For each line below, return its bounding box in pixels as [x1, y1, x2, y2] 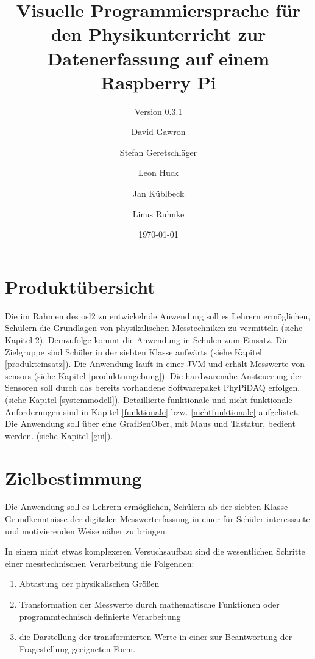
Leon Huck [138, 166, 179, 179]
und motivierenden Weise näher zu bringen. [5, 524, 168, 537]
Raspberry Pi [101, 69, 216, 94]
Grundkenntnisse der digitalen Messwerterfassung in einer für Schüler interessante [5, 512, 310, 525]
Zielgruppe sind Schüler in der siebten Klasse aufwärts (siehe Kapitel [5, 345, 262, 358]
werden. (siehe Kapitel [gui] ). [5, 429, 113, 442]
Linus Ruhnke [132, 207, 185, 220]
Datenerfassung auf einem [47, 45, 270, 70]
